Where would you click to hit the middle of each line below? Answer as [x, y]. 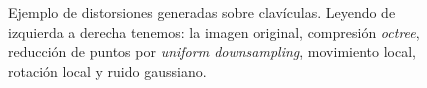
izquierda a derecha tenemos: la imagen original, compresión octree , [214, 31]
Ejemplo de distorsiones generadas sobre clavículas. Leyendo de [202, 12]
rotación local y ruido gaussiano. [107, 70]
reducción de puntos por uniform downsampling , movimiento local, [212, 51]
